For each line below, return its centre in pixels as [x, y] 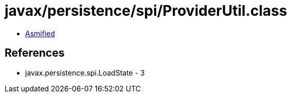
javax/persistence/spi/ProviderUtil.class [146, 11]
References [35, 53]
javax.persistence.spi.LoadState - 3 [85, 72]
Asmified [40, 33]
